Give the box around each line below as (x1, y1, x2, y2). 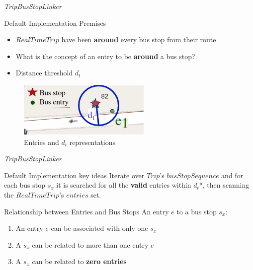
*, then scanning (199, 180, 250, 190)
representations (69, 136, 116, 147)
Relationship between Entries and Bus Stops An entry (4, 206, 169, 216)
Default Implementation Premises (4, 17, 106, 28)
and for (221, 170, 244, 180)
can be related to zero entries (32, 256, 127, 267)
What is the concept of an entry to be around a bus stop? (15, 51, 195, 61)
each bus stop (4, 180, 45, 190)
